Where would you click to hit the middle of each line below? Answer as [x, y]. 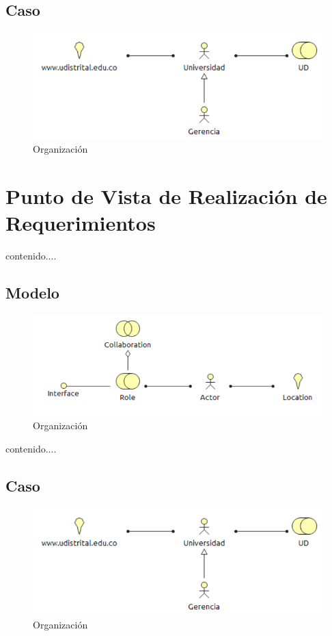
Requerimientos [81, 223]
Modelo [32, 293]
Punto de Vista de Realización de [166, 196]
